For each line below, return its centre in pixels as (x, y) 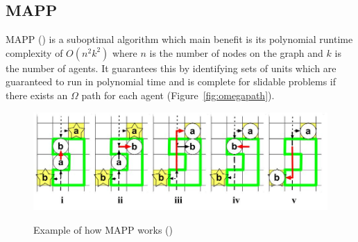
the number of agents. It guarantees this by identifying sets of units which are (171, 68)
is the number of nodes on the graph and (236, 52)
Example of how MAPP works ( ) (103, 229)
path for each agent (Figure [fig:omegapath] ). (178, 95)
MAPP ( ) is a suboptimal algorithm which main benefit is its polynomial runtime (179, 39)
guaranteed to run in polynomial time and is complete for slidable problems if (171, 81)
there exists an (37, 95)
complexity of (34, 52)
